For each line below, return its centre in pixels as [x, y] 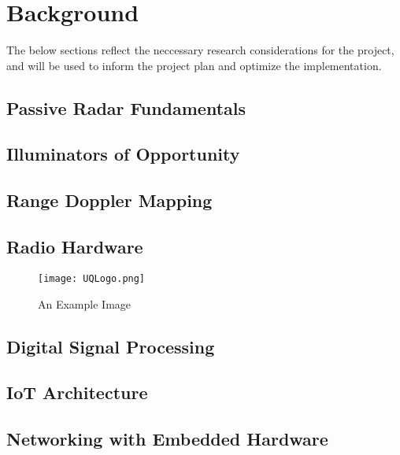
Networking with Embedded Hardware [167, 439]
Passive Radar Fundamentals [126, 107]
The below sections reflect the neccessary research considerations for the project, [200, 50]
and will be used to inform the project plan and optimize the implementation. [194, 65]
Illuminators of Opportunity [123, 154]
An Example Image [85, 303]
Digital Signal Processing [111, 346]
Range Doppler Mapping [109, 200]
